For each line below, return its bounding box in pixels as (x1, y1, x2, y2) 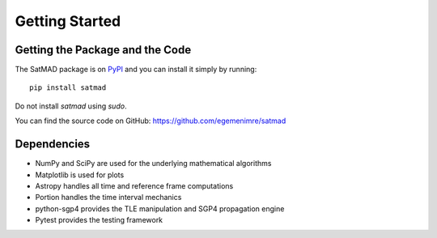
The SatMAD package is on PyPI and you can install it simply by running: (15, 65, 257, 74)
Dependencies (15, 138, 91, 151)
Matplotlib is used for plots (35, 170, 125, 180)
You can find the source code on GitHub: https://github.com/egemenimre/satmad (15, 116, 286, 125)
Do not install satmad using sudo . (15, 101, 127, 111)
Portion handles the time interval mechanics (35, 193, 182, 202)
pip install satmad (29, 83, 107, 92)
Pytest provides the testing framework (35, 215, 163, 225)
